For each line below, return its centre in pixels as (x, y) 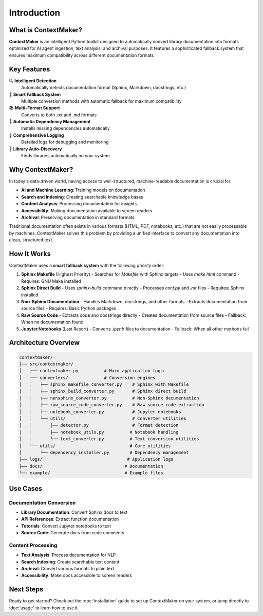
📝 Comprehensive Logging (37, 135)
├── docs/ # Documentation (91, 466)
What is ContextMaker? (46, 30)
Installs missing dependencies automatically (66, 128)
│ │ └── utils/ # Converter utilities (103, 419)
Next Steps (26, 589)
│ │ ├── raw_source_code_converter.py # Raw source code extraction (112, 405)
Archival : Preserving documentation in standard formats (78, 217)
